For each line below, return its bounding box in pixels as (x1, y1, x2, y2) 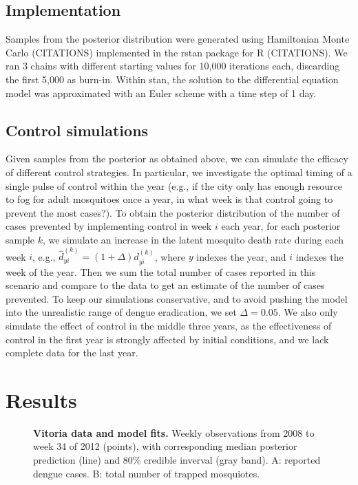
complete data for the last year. (6, 345, 138, 360)
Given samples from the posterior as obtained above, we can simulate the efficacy (6, 151, 348, 166)
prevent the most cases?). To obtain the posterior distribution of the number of (6, 205, 340, 219)
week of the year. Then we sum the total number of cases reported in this (6, 264, 316, 279)
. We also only (277, 305, 338, 319)
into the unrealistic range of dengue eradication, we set (6, 305, 237, 319)
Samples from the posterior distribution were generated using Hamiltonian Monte (6, 32, 350, 46)
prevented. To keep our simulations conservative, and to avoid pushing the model (6, 291, 348, 305)
